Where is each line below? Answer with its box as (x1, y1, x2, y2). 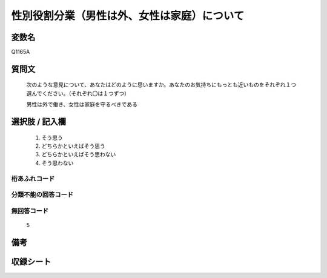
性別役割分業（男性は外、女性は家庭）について (11, 9, 245, 22)
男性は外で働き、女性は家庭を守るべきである (26, 101, 137, 108)
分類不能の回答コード (11, 191, 74, 199)
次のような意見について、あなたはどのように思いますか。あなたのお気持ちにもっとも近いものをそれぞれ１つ (26, 81, 297, 88)
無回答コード (11, 207, 49, 215)
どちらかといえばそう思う (41, 142, 105, 150)
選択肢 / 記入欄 (11, 117, 67, 127)
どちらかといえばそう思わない (41, 151, 116, 158)
